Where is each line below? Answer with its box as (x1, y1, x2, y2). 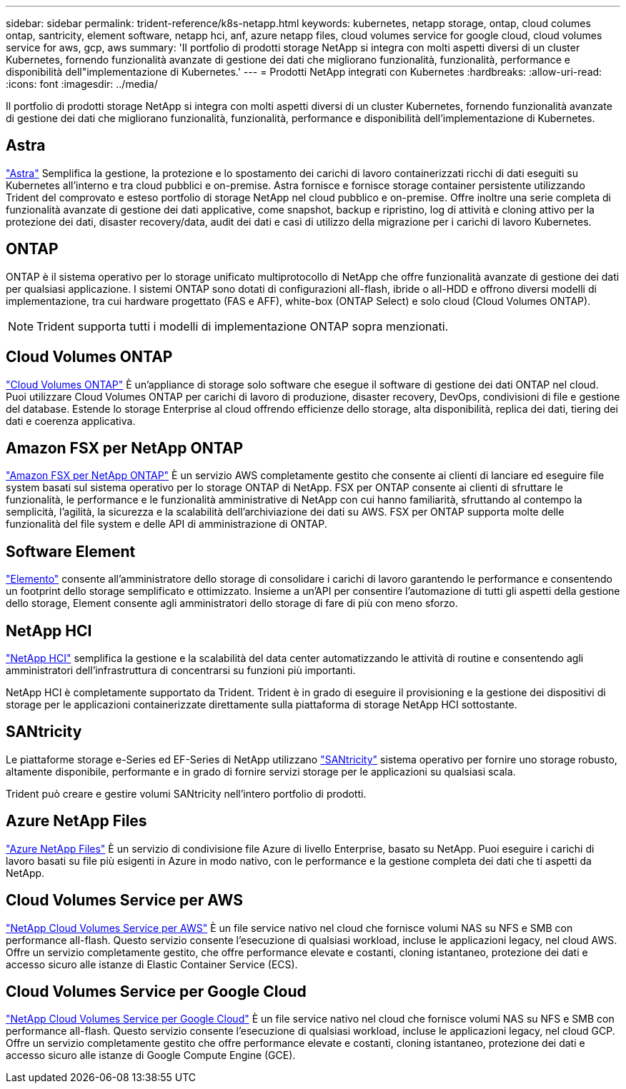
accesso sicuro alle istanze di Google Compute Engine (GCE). (6, 1049, 296, 1062)
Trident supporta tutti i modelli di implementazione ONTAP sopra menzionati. (36, 318, 449, 333)
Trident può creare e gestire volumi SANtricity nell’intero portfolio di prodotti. (6, 787, 367, 800)
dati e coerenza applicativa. (6, 414, 136, 427)
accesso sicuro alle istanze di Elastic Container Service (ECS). (6, 958, 298, 970)
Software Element (6, 542, 136, 561)
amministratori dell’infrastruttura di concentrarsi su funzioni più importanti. (6, 664, 356, 677)
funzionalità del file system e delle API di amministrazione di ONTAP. (6, 518, 327, 531)
